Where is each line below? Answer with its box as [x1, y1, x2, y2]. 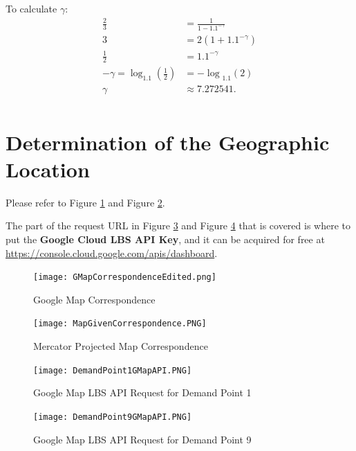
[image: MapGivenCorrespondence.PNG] [33, 319, 207, 329]
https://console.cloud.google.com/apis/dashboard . [6, 245, 218, 260]
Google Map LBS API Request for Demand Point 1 [33, 385, 252, 400]
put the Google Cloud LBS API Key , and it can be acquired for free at [6, 232, 325, 247]
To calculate [6, 1, 57, 15]
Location [6, 154, 90, 183]
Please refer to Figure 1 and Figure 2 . [6, 195, 165, 209]
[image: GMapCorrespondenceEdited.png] [33, 272, 216, 283]
